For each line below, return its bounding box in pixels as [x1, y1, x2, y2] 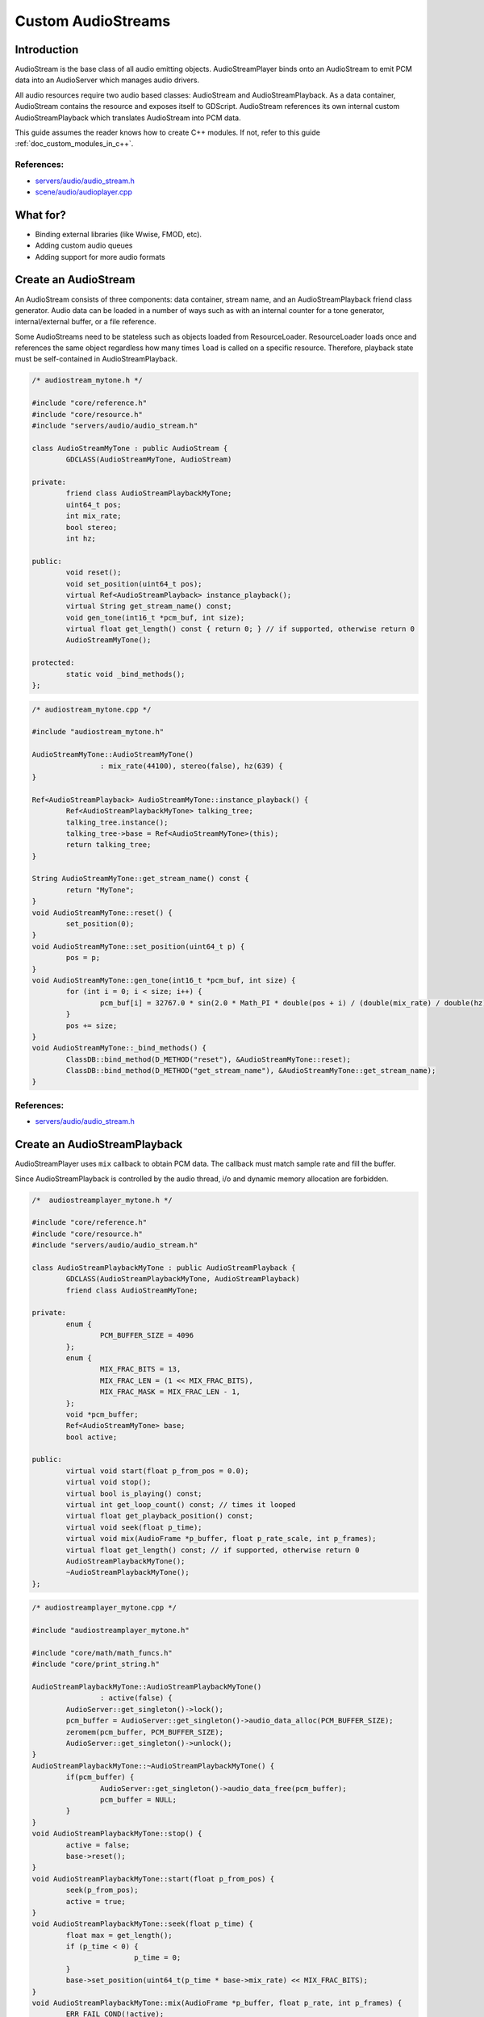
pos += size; [65, 1021, 118, 1030]
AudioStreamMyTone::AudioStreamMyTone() [31, 750, 194, 759]
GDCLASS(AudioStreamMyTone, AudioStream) [65, 455, 232, 464]
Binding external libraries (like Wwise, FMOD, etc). [35, 229, 202, 239]
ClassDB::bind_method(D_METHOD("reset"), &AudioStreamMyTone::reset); [65, 1054, 351, 1064]
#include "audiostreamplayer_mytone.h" [31, 1626, 190, 1635]
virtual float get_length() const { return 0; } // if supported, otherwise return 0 [65, 624, 415, 633]
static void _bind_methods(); [65, 670, 186, 679]
